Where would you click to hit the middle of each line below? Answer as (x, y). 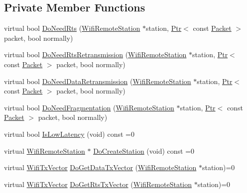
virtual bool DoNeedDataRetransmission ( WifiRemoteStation (98, 81)
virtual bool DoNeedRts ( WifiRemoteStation (72, 28)
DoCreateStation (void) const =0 (144, 150)
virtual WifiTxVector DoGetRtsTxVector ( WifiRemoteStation (98, 184)
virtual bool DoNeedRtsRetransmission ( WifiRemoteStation (95, 54)
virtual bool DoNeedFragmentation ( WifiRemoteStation (89, 107)
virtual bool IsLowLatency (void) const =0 (69, 134)
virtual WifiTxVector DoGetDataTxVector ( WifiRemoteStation (100, 167)
